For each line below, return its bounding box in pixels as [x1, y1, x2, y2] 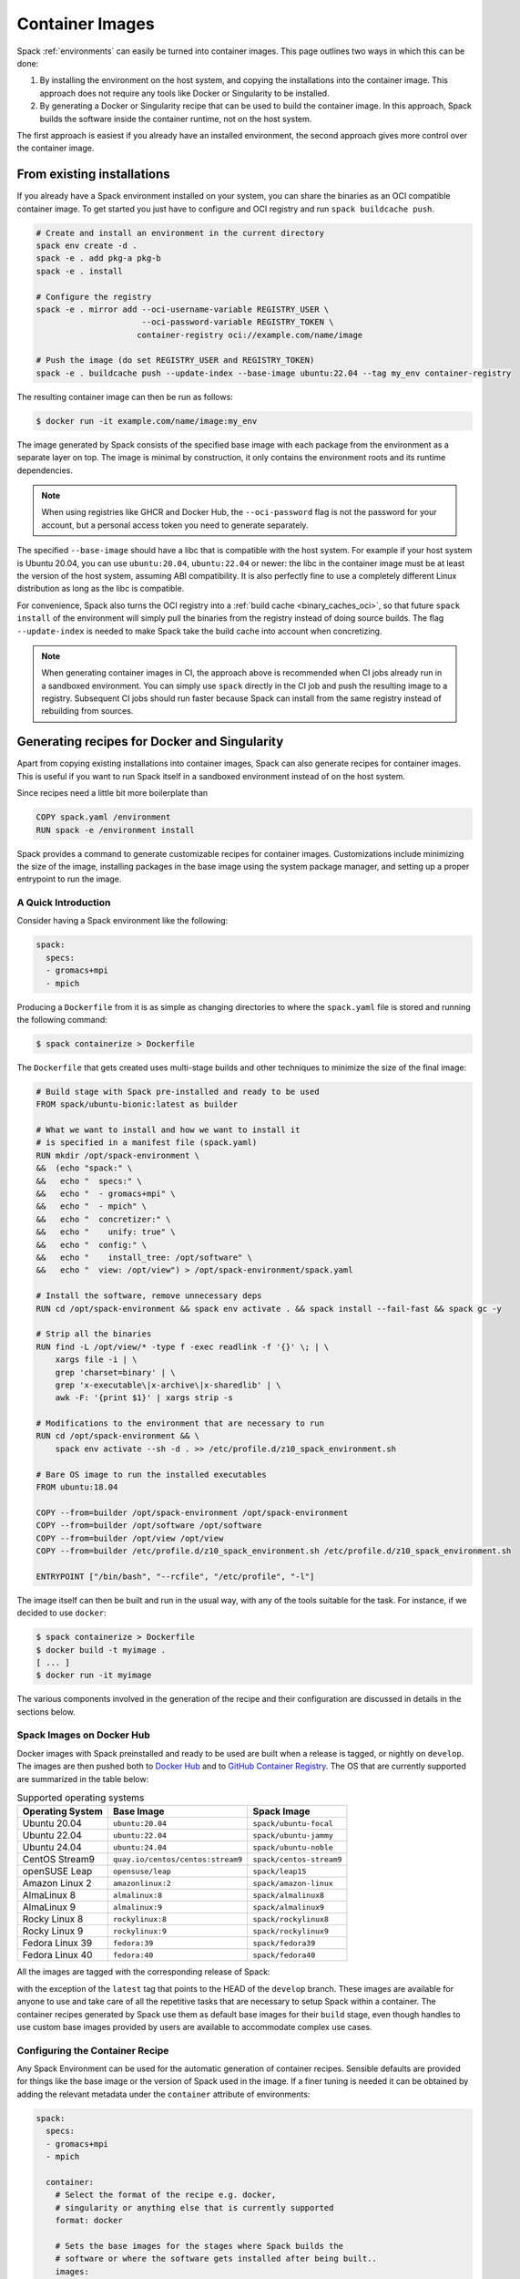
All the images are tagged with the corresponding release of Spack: [16, 1966, 270, 1977]
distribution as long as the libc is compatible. [16, 583, 185, 594]
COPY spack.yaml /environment [36, 812, 171, 822]
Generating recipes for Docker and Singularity [16, 734, 284, 749]
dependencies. [16, 465, 73, 476]
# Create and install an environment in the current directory [36, 228, 325, 238]
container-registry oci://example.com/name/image [137, 329, 363, 340]
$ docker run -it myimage [36, 1670, 152, 1681]
